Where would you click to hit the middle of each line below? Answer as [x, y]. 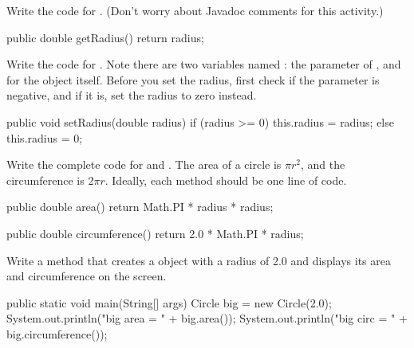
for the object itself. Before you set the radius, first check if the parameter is [193, 79]
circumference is [45, 180]
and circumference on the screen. [87, 276]
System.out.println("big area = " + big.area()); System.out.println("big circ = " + [207, 318]
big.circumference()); [57, 333]
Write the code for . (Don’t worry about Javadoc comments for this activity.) [195, 10]
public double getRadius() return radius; [105, 37]
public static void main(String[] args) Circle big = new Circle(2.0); [169, 302]
